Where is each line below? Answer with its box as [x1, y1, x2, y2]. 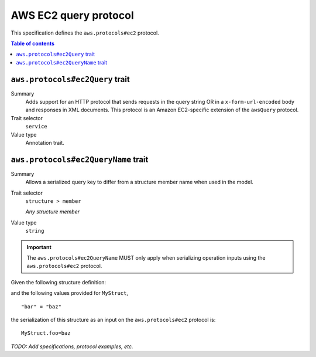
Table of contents [11, 40, 55, 47]
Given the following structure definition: [11, 278, 107, 285]
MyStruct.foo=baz [21, 330, 71, 336]
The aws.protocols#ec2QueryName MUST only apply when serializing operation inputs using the [26, 254, 266, 261]
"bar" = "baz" [21, 303, 61, 310]
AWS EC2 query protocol [11, 9, 134, 22]
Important [26, 243, 52, 250]
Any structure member [25, 208, 80, 215]
